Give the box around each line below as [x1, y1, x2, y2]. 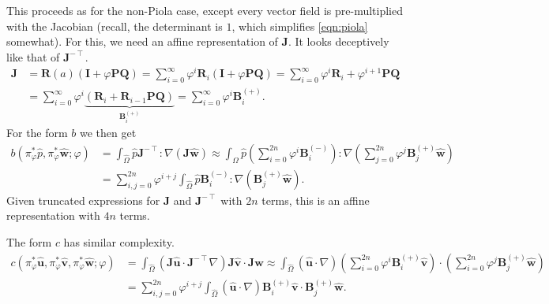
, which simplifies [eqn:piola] [231, 17, 368, 34]
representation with [6, 207, 100, 224]
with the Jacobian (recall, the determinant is [6, 17, 223, 34]
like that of [6, 48, 60, 65]
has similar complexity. [63, 233, 175, 250]
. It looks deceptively [288, 33, 389, 50]
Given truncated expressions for [6, 191, 160, 208]
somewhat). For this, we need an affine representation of [6, 33, 278, 50]
